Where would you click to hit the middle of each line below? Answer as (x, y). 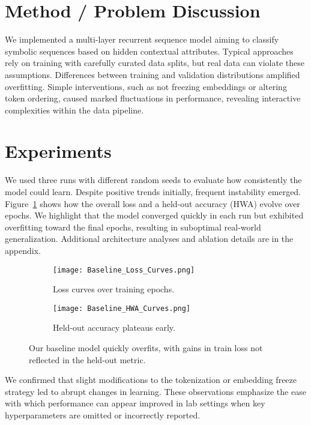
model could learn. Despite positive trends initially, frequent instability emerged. (153, 191)
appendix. (23, 250)
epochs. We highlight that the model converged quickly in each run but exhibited (154, 215)
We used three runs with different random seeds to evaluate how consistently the (153, 180)
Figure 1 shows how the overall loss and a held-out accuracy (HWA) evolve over (152, 203)
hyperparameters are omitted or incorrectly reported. (103, 415)
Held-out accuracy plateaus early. (114, 327)
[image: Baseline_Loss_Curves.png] (124, 270)
